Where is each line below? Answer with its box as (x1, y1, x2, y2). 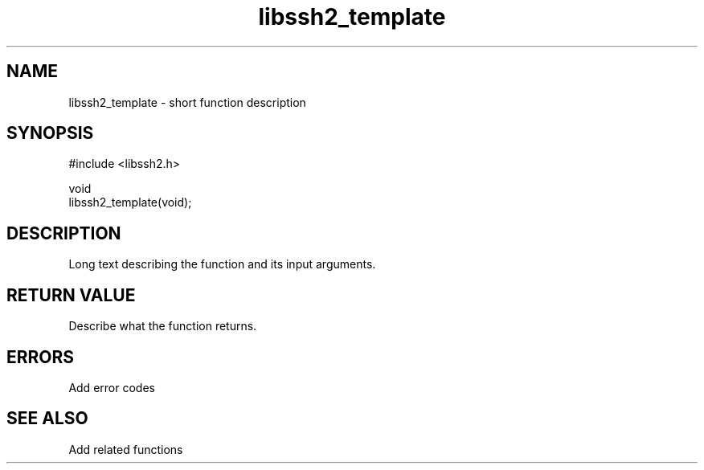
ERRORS (6, 346, 75, 367)
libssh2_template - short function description (68, 95, 306, 109)
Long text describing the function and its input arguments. (68, 257, 376, 272)
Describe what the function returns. (68, 319, 257, 333)
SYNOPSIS (6, 123, 94, 144)
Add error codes (68, 380, 155, 394)
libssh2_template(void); (68, 195, 192, 210)
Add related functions (68, 442, 183, 456)
